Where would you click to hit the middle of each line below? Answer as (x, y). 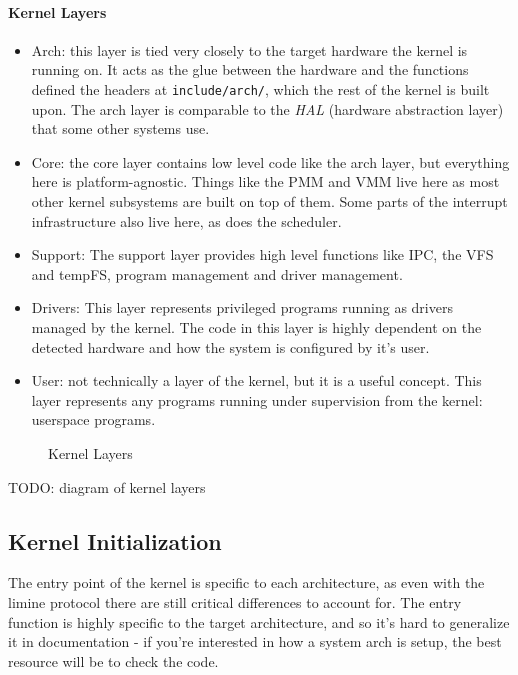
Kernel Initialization (115, 540)
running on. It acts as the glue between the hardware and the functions (250, 69)
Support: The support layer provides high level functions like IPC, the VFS (262, 254)
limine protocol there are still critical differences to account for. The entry (235, 601)
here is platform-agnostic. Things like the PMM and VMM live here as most (265, 181)
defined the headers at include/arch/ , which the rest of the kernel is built (260, 88)
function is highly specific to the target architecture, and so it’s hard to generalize (259, 621)
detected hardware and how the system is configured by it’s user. (230, 346)
